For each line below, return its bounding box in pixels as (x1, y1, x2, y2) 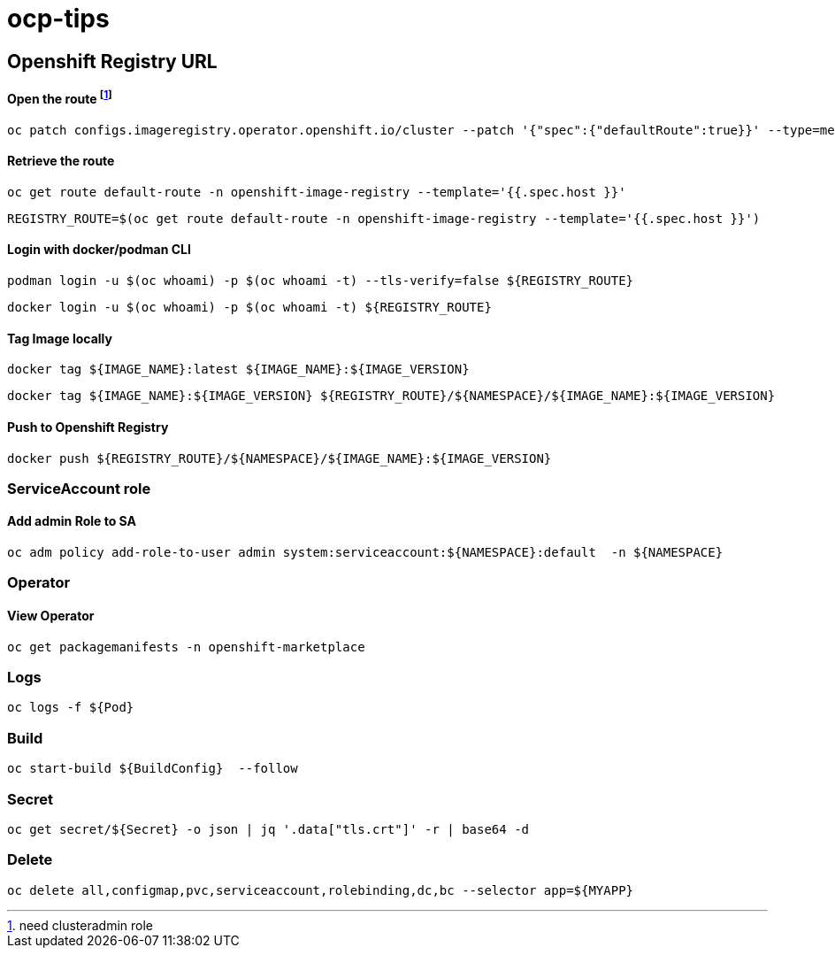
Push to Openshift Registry (7, 419, 169, 435)
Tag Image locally (7, 330, 112, 346)
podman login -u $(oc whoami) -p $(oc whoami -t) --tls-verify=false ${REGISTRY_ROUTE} (7, 273, 634, 289)
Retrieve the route (7, 153, 115, 169)
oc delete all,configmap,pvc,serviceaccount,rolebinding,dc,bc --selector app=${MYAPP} (7, 882, 634, 897)
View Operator (7, 608, 95, 624)
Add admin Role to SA (7, 513, 137, 529)
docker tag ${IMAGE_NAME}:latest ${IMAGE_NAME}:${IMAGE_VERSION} (7, 362, 470, 377)
